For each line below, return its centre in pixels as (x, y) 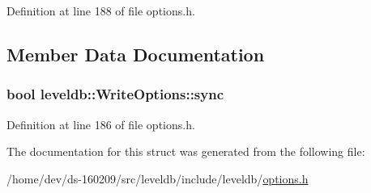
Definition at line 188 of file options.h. (101, 10)
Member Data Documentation (136, 54)
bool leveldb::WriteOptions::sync (115, 94)
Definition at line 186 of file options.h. (101, 124)
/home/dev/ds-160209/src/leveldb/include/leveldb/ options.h (158, 178)
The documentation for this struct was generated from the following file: (186, 151)
